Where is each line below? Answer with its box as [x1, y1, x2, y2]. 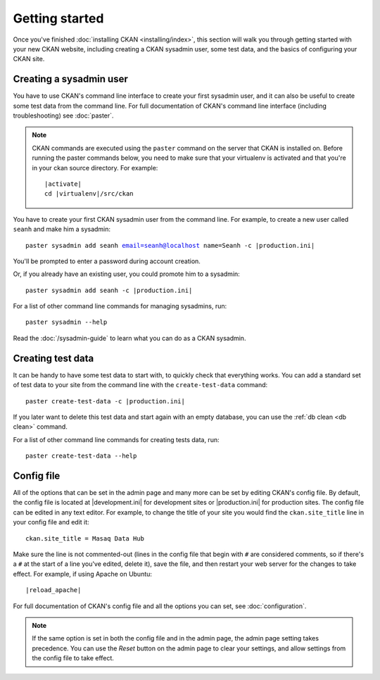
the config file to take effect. [32, 654, 114, 662]
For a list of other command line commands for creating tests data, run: [13, 435, 220, 443]
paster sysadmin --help [25, 318, 108, 327]
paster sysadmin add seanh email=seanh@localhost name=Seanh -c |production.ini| [25, 241, 315, 249]
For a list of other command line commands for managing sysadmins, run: [13, 302, 227, 310]
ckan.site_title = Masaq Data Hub [25, 534, 144, 542]
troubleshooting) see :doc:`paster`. [13, 111, 114, 120]
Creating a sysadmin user [13, 73, 128, 85]
